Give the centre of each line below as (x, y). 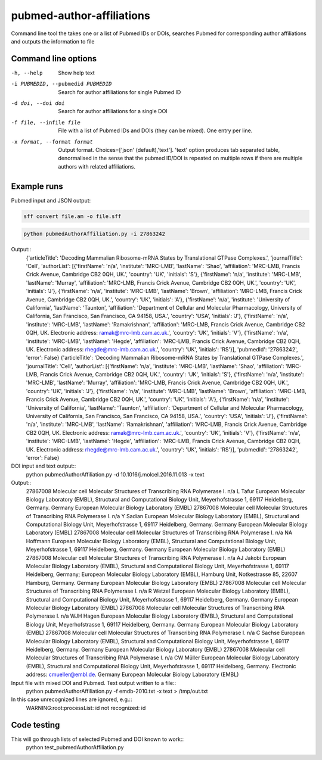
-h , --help (27, 73)
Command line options (54, 59)
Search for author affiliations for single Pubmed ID (120, 92)
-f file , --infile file (46, 122)
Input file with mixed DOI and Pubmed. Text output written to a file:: (93, 683)
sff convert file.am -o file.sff (72, 216)
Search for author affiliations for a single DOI (113, 111)
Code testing (35, 725)
